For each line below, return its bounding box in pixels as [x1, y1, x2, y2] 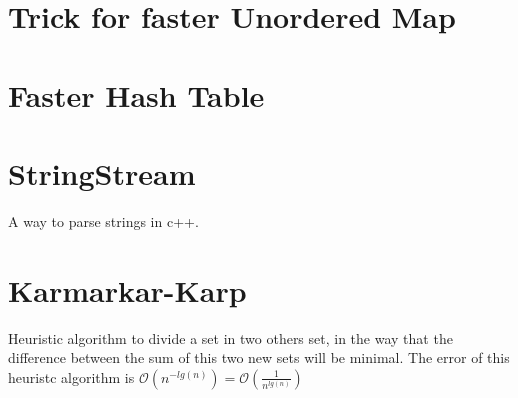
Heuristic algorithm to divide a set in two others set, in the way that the [8, 327, 453, 348]
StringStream [8, 152, 196, 193]
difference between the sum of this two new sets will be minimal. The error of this [8, 347, 510, 368]
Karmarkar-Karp [8, 269, 247, 310]
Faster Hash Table [8, 74, 265, 115]
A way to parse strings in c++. [8, 210, 199, 231]
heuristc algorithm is [8, 366, 135, 387]
